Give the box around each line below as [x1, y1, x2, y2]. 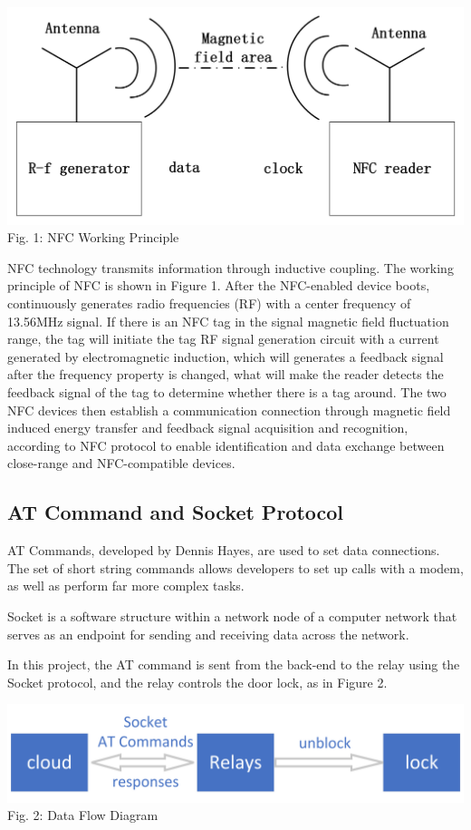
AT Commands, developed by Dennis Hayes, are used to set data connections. [7, 541, 440, 560]
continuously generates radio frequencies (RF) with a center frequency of [7, 294, 411, 313]
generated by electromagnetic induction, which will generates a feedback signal [7, 347, 444, 366]
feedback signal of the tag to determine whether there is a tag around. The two [7, 383, 447, 402]
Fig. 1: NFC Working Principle [7, 228, 179, 247]
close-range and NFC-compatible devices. [7, 454, 235, 473]
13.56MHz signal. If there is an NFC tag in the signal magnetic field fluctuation [7, 311, 449, 330]
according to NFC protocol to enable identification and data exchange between [7, 435, 445, 454]
